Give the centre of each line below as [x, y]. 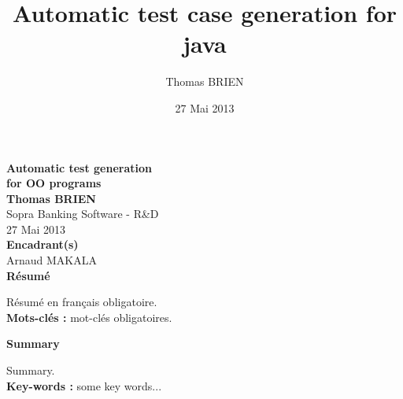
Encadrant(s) [43, 244]
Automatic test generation [79, 167]
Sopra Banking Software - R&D [83, 214]
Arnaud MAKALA [52, 260]
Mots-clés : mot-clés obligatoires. [89, 317]
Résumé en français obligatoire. [82, 302]
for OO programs [54, 183]
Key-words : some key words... [84, 385]
